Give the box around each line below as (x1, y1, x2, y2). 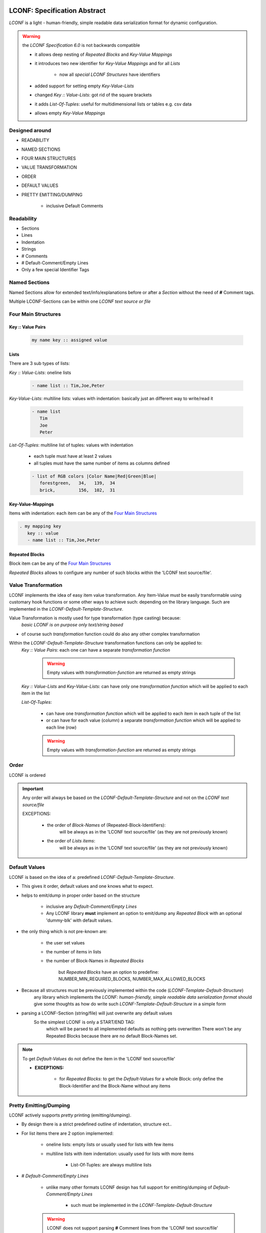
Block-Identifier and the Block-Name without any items (59, 1083, 171, 1088)
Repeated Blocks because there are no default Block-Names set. (46, 1033, 177, 1039)
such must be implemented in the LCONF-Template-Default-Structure (70, 1202, 212, 1208)
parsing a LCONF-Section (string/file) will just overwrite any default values (21, 1010, 172, 1016)
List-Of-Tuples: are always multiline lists (70, 1161, 152, 1167)
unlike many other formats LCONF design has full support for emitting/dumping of (46, 1184, 212, 1190)
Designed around (9, 127, 52, 134)
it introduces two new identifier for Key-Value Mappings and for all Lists (34, 61, 180, 67)
